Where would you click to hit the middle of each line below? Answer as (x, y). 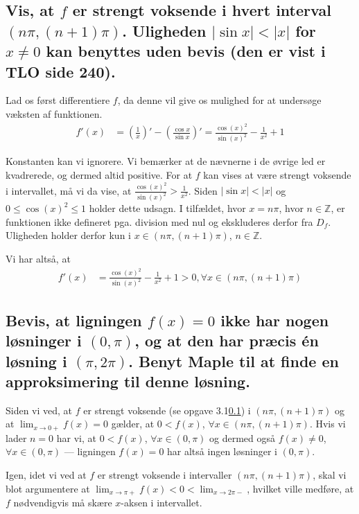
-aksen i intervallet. (161, 503)
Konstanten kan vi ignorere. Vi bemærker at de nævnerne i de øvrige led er (166, 161)
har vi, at (76, 437)
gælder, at (133, 424)
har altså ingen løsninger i (222, 451)
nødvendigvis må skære (63, 503)
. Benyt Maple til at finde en (234, 361)
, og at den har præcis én (227, 340)
